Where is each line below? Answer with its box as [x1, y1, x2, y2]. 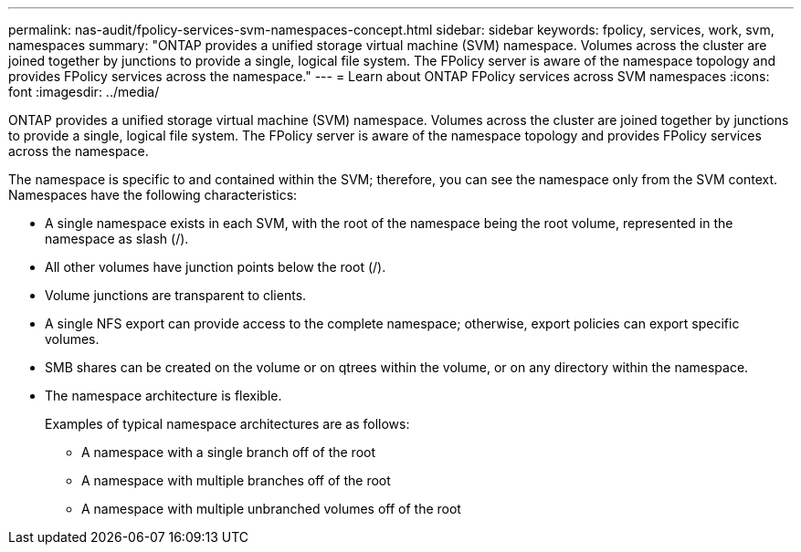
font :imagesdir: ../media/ [8, 84, 160, 99]
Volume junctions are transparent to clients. [45, 287, 307, 303]
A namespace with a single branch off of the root [81, 444, 375, 460]
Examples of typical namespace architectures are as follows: [45, 416, 410, 432]
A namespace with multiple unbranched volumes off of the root [81, 501, 461, 516]
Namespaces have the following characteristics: [8, 187, 298, 203]
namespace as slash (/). [45, 231, 189, 246]
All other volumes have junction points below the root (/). [45, 259, 386, 275]
